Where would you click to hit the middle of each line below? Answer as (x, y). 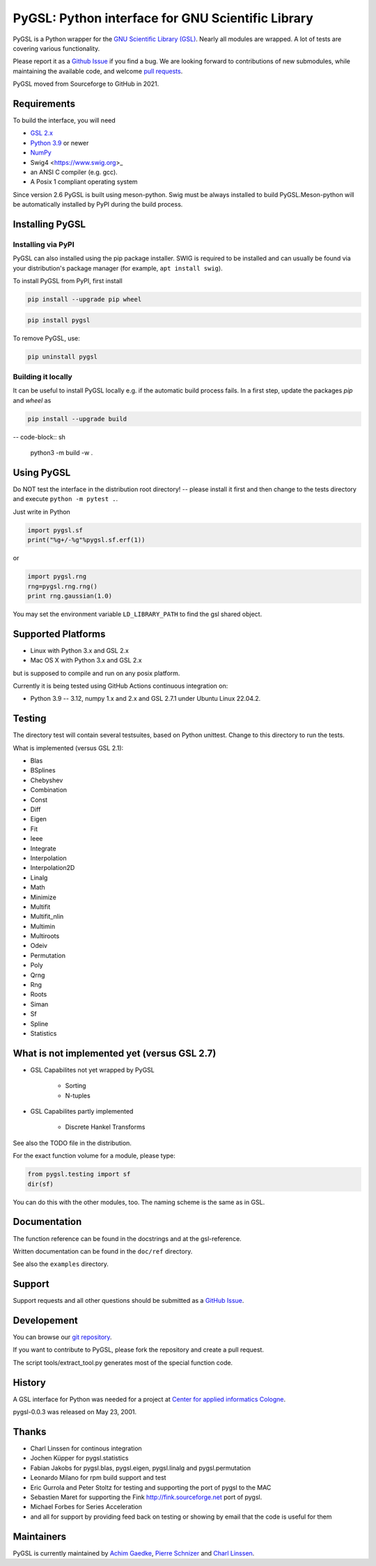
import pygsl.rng (57, 577)
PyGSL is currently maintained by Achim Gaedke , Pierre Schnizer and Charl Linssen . (134, 1553)
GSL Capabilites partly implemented (82, 1112)
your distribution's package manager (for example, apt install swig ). (118, 268)
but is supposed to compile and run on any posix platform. (96, 673)
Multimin (43, 926)
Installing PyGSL (49, 224)
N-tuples (78, 1096)
